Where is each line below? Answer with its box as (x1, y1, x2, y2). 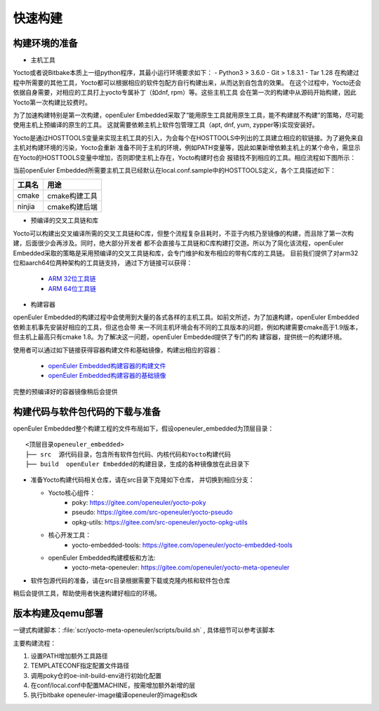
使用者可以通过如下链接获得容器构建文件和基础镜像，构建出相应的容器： (13, 346, 222, 354)
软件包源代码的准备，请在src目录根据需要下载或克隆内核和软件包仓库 (30, 576, 231, 585)
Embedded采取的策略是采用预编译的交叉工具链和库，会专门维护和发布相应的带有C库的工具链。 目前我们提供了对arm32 (13, 249, 359, 257)
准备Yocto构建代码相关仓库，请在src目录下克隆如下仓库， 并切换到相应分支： (30, 475, 255, 484)
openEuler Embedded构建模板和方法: (48, 554, 156, 562)
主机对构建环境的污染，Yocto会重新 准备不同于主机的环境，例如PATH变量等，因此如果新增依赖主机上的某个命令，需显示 (13, 144, 361, 152)
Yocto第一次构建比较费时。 (13, 98, 91, 107)
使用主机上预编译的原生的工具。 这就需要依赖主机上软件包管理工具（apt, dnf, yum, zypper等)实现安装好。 (13, 121, 319, 129)
